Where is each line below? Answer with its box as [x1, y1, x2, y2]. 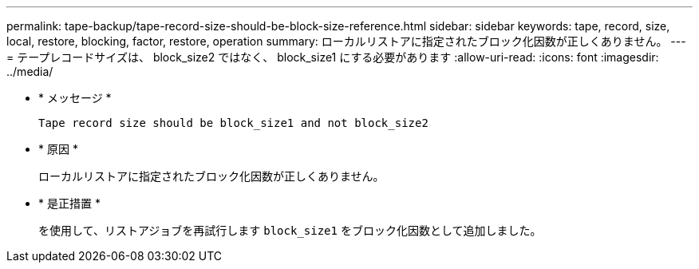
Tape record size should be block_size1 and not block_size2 [38, 117, 428, 129]
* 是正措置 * [38, 196, 101, 210]
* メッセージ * [38, 91, 112, 105]
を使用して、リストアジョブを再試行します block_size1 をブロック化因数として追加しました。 [38, 224, 542, 237]
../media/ [6, 65, 53, 78]
